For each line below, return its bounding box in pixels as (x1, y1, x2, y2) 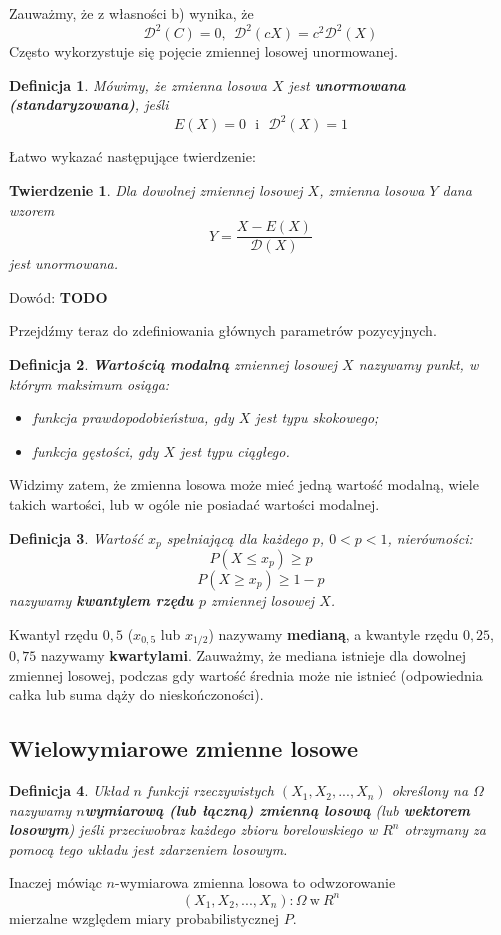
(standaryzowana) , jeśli (9, 94, 169, 115)
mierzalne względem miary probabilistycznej (9, 907, 280, 928)
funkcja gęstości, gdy (32, 440, 159, 461)
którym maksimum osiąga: (9, 373, 170, 394)
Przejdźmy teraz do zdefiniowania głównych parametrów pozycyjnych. (9, 320, 437, 341)
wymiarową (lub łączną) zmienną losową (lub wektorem (84, 799, 470, 820)
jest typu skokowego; (255, 407, 379, 428)
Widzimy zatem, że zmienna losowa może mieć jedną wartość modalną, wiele (9, 474, 479, 495)
